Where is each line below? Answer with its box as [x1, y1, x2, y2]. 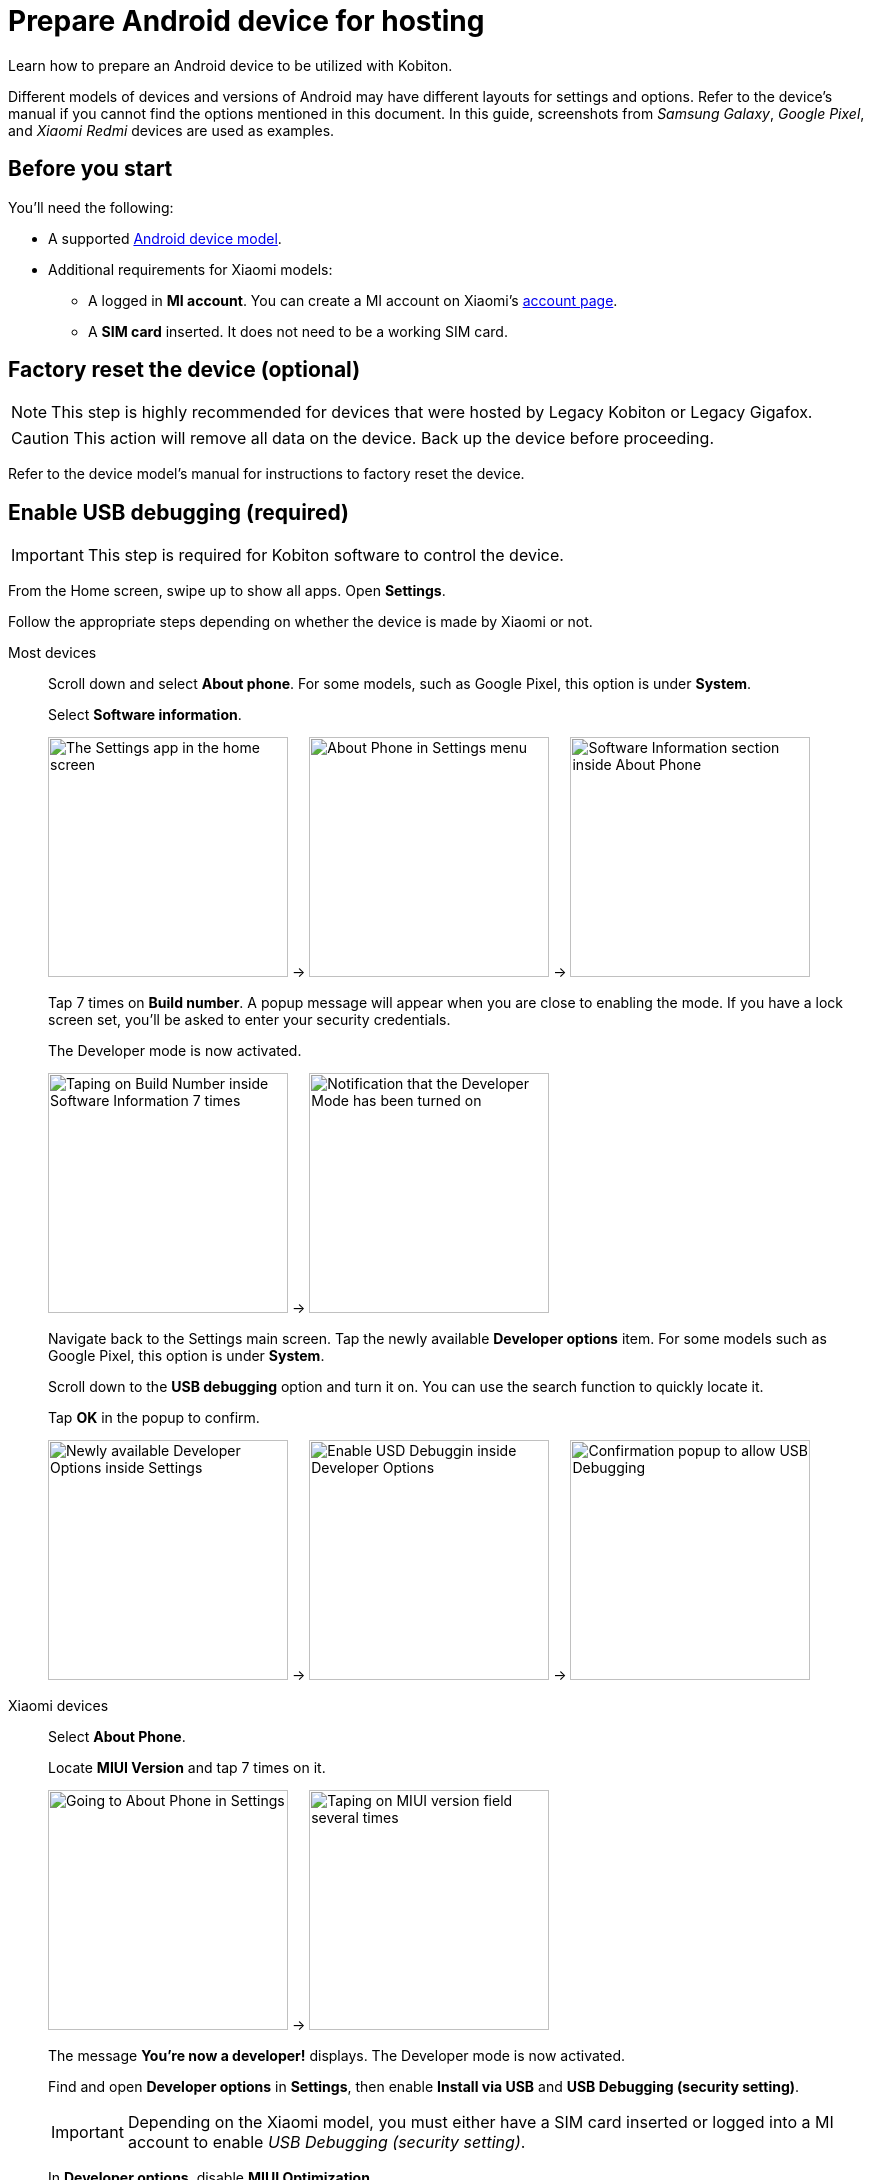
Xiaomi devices [8, 1697, 109, 1715]
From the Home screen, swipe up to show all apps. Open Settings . [8, 582, 446, 600]
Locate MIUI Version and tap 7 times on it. [48, 1759, 326, 1777]
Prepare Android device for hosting [8, 4, 485, 38]
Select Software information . [48, 706, 242, 724]
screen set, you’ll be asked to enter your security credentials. [48, 1011, 451, 1029]
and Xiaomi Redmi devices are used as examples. [8, 121, 335, 139]
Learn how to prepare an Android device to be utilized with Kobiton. [8, 56, 453, 74]
